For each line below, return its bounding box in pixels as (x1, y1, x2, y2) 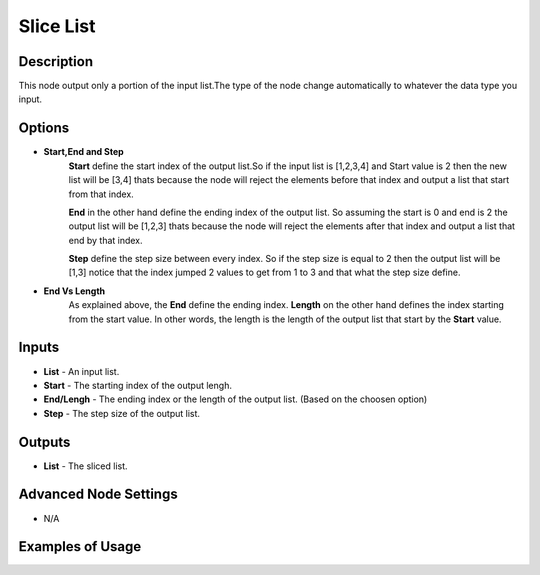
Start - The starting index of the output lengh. (43, 379, 232, 391)
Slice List (18, 15, 96, 37)
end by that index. (68, 234, 144, 246)
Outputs (18, 433, 71, 450)
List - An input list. (43, 365, 120, 377)
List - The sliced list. (43, 460, 129, 472)
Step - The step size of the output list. (43, 407, 200, 419)
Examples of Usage (18, 538, 142, 555)
